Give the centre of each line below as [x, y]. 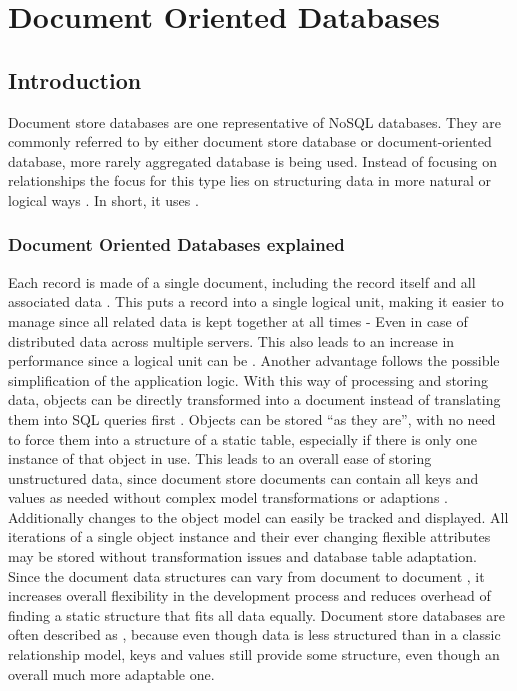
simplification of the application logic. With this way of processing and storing [248, 379]
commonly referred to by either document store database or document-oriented [250, 141]
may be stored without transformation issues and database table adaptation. [242, 556]
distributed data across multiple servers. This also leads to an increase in [231, 340]
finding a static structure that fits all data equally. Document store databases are [257, 614]
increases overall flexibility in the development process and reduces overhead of [249, 595]
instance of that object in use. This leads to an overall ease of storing [220, 458]
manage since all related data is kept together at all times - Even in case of [238, 320]
